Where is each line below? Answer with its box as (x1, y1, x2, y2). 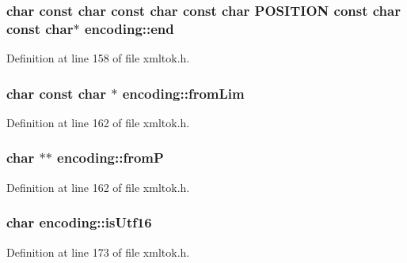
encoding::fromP (57, 148, 164, 167)
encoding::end (84, 18, 174, 38)
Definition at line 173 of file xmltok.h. (6, 243, 190, 260)
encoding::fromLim (122, 83, 245, 103)
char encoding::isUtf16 (6, 212, 152, 232)
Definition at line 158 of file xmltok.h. (6, 50, 190, 66)
